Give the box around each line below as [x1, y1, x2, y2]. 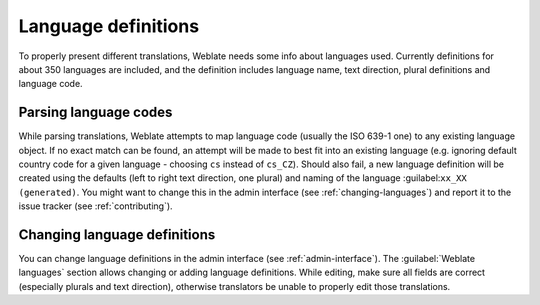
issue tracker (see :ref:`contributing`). [18, 200, 174, 212]
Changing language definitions [18, 226, 216, 243]
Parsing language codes [18, 104, 173, 121]
